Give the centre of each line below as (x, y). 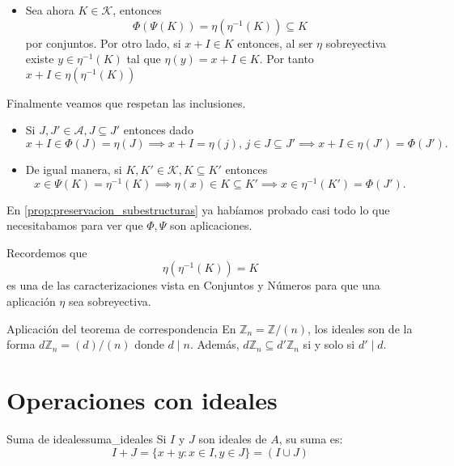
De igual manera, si (74, 169)
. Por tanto (286, 59)
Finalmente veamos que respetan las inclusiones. (126, 102)
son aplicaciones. (211, 225)
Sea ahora (50, 10)
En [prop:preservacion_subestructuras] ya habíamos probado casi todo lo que (198, 209)
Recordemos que (47, 252)
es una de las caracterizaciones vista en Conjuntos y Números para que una (193, 285)
